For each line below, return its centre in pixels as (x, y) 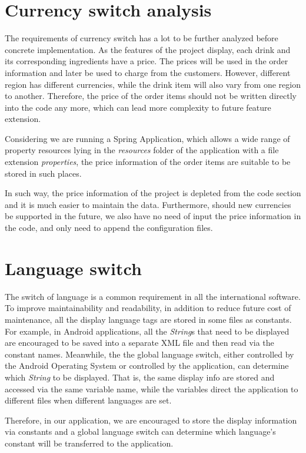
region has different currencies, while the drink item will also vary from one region (153, 84)
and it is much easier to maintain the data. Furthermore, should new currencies (148, 204)
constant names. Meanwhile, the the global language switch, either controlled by (149, 354)
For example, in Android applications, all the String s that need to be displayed (147, 331)
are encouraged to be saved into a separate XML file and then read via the (139, 343)
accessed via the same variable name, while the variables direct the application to (152, 388)
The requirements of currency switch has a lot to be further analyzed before (142, 38)
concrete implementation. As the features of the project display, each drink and (148, 49)
